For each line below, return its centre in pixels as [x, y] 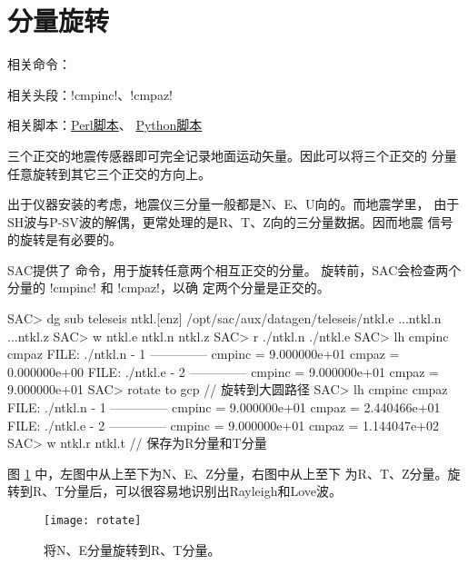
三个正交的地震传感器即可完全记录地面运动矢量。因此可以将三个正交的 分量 [232, 155]
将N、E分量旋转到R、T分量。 [132, 549]
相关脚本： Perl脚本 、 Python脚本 [105, 125]
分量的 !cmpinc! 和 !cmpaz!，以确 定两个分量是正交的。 [169, 287]
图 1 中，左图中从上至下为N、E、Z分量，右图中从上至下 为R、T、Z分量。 [228, 473]
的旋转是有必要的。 [65, 239]
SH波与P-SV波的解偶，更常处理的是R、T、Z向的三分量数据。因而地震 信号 [230, 221]
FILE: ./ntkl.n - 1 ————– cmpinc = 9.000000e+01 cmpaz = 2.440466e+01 [224, 407]
